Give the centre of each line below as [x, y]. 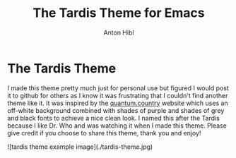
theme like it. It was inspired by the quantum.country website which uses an [118, 103]
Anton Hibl [119, 32]
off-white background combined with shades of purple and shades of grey [116, 110]
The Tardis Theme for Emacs [119, 13]
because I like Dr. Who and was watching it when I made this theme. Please [117, 126]
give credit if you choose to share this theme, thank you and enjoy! [104, 133]
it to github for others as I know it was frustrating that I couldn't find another [118, 95]
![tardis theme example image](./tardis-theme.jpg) [80, 147]
